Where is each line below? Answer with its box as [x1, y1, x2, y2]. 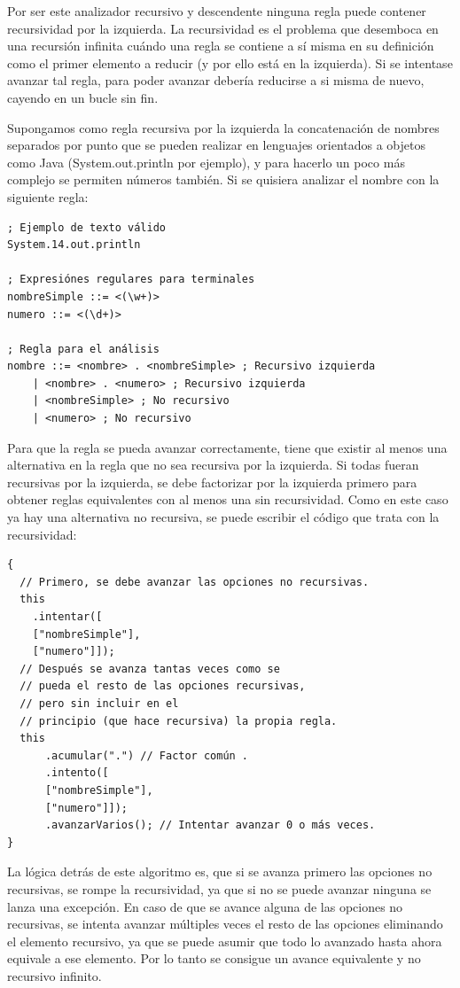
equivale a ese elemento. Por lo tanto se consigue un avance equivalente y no [7, 949, 421, 968]
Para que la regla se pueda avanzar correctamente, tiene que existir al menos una [7, 438, 448, 456]
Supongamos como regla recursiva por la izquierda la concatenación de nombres [7, 118, 440, 136]
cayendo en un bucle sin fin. [7, 88, 159, 106]
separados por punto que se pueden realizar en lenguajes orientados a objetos [7, 136, 425, 154]
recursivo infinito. [7, 966, 102, 984]
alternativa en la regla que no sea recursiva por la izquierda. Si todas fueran [7, 455, 419, 474]
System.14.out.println [7, 238, 141, 252]
